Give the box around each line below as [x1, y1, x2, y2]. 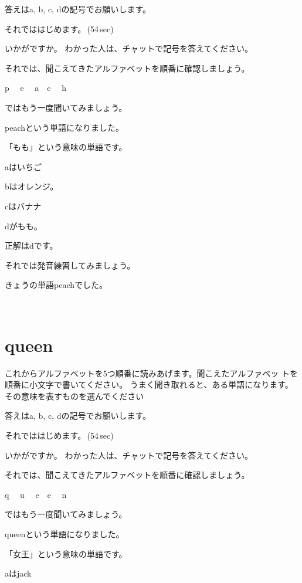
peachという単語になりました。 [5, 121, 124, 133]
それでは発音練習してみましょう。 [5, 259, 135, 271]
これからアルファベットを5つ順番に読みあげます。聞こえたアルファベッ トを [5, 367, 298, 379]
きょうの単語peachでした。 [5, 279, 107, 291]
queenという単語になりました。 [5, 527, 124, 540]
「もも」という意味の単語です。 [5, 141, 127, 153]
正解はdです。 [5, 239, 58, 252]
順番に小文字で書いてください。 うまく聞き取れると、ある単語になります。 [5, 378, 293, 391]
